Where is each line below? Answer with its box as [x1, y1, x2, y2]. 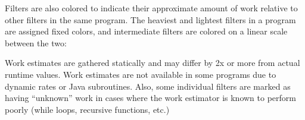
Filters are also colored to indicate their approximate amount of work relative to [5, 2, 298, 14]
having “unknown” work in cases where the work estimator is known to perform [5, 91, 296, 104]
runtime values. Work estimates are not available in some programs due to [5, 68, 276, 80]
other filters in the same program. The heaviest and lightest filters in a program [5, 13, 296, 26]
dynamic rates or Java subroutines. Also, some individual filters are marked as [5, 80, 291, 92]
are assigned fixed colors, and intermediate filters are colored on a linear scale [5, 25, 288, 37]
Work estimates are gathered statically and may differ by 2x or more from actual [5, 56, 300, 69]
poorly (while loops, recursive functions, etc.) [5, 103, 170, 115]
